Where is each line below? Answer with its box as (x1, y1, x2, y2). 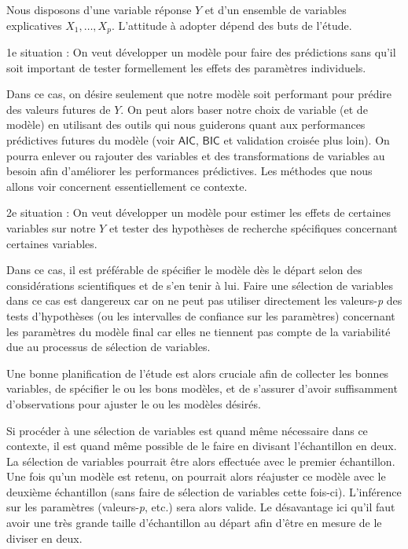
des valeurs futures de (6, 101, 111, 117)
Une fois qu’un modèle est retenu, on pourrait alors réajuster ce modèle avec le (6, 468, 386, 485)
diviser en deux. (6, 529, 83, 546)
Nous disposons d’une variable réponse (6, 2, 192, 17)
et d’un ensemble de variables (204, 2, 347, 17)
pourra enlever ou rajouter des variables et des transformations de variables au (6, 147, 385, 163)
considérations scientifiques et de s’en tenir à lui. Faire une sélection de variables (6, 276, 394, 293)
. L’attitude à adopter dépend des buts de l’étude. (111, 16, 352, 33)
